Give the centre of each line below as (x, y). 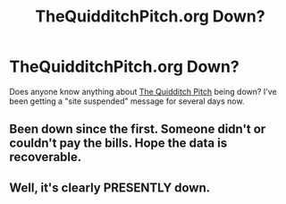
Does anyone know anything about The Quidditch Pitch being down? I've (143, 91)
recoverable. (46, 157)
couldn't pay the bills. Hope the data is (118, 144)
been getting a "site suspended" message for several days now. (127, 101)
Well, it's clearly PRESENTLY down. (110, 187)
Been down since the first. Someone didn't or (138, 129)
